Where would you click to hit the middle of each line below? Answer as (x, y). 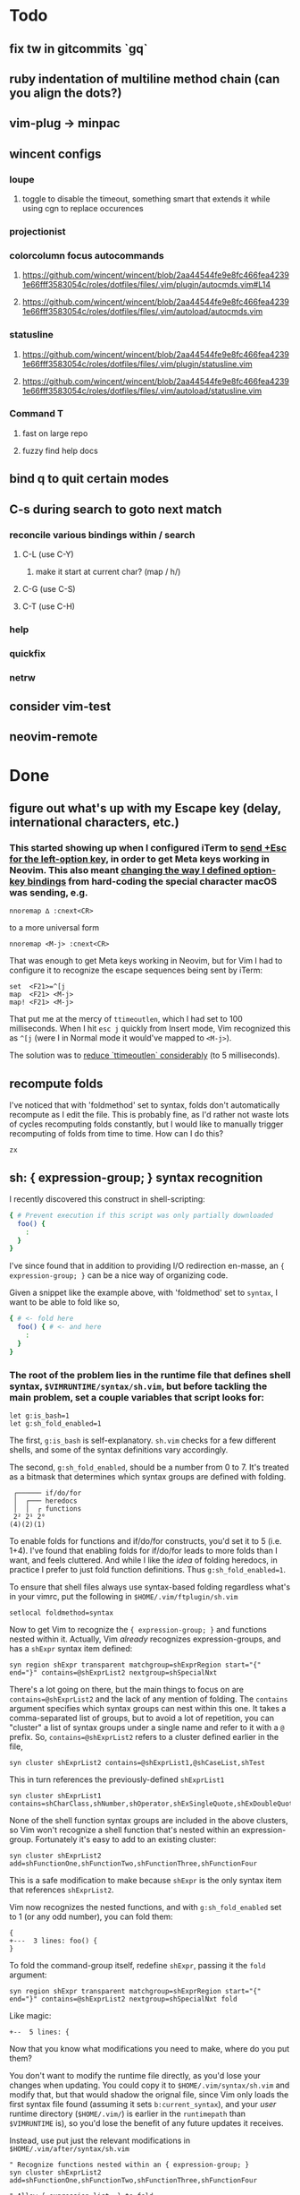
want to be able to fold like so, (65, 1302)
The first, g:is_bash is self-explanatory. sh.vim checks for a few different (143, 1440)
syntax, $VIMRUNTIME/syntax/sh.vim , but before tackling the (138, 1386)
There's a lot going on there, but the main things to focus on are (126, 1690)
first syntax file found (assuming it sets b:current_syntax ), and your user (143, 2105)
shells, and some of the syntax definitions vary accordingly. (119, 1450)
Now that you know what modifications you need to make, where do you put (150, 2049)
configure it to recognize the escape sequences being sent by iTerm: (136, 970)
